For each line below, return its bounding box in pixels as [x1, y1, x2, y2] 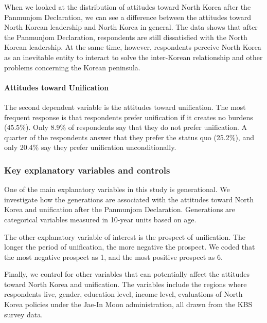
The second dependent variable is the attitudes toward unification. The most [4, 101, 246, 112]
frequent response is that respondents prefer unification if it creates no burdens [4, 111, 253, 122]
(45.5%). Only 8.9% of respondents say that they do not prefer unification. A [4, 122, 247, 132]
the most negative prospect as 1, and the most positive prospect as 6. [4, 251, 223, 262]
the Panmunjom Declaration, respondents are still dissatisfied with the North [4, 31, 247, 42]
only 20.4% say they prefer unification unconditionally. [4, 142, 176, 153]
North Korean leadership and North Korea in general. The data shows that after [4, 22, 258, 32]
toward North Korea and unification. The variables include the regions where [4, 278, 247, 289]
